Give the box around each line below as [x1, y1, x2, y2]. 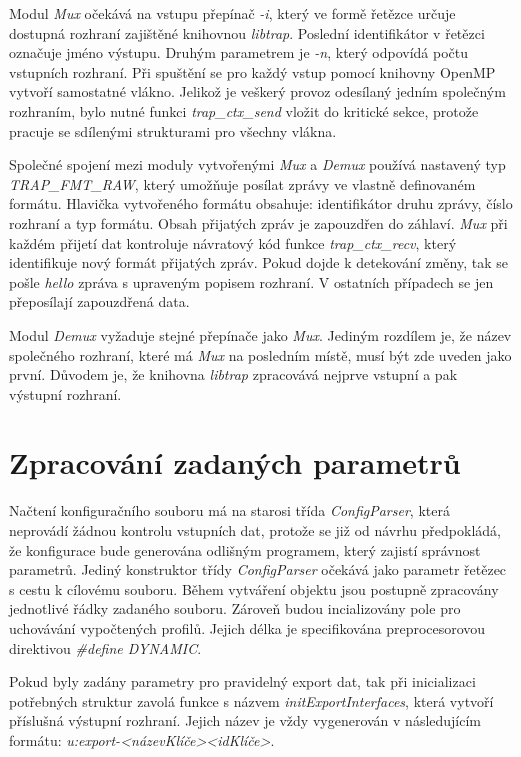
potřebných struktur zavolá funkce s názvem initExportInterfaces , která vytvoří [9, 690, 494, 711]
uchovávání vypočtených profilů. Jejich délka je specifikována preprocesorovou [9, 617, 486, 638]
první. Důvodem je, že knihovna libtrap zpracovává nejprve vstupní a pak [9, 364, 458, 385]
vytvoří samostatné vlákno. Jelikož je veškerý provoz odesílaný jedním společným [9, 81, 506, 102]
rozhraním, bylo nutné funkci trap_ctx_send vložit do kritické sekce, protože [9, 100, 479, 121]
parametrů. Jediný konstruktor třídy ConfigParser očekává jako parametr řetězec [9, 559, 507, 580]
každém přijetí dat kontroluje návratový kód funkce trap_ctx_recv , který [9, 232, 457, 253]
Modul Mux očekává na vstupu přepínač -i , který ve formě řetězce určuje [9, 3, 456, 23]
